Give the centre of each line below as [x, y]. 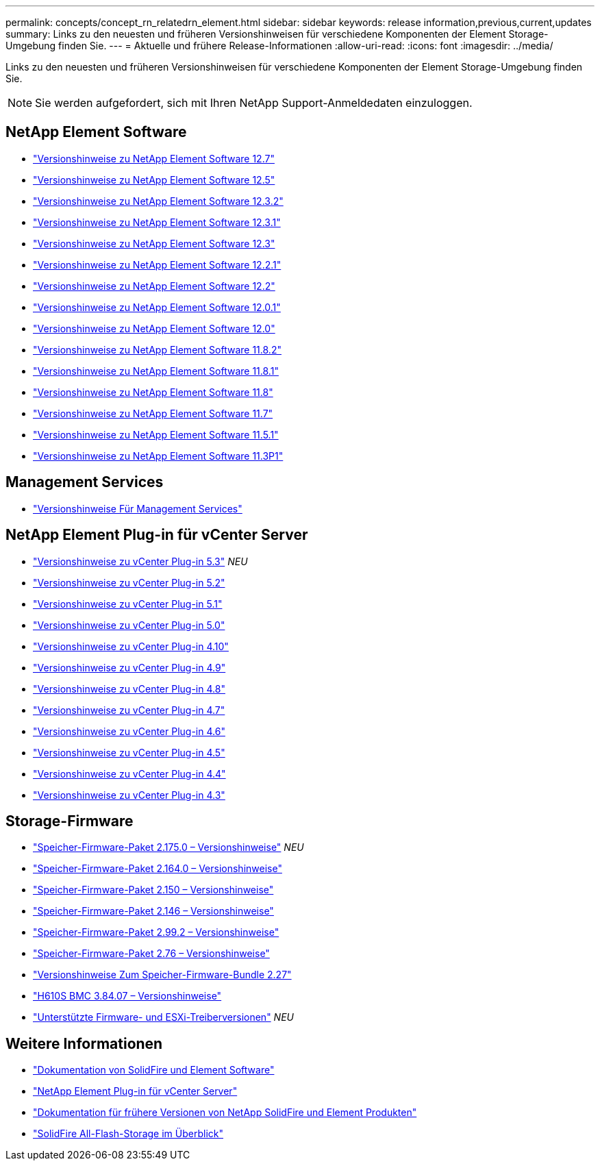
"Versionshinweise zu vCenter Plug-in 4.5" [129, 752]
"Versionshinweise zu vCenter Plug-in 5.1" [128, 604]
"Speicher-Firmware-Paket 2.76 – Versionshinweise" [151, 954]
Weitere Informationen [84, 1043]
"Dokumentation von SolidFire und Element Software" [154, 1070]
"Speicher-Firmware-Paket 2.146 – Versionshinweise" [153, 911]
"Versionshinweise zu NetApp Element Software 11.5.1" [156, 434]
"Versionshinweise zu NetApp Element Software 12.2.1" [157, 264]
